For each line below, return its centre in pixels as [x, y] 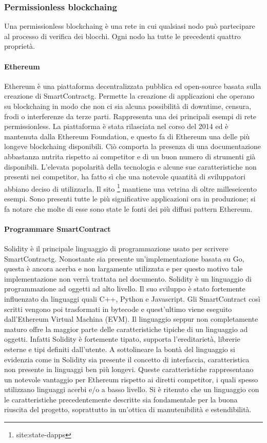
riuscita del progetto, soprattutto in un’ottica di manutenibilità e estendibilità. [128, 409]
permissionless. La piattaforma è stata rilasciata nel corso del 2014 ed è [116, 126]
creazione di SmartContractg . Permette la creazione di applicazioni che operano [129, 96]
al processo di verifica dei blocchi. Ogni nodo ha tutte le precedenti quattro [122, 36]
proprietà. [20, 46]
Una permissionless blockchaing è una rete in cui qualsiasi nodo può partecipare [130, 26]
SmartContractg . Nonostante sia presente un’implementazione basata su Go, [124, 258]
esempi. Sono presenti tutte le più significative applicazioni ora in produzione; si [130, 198]
